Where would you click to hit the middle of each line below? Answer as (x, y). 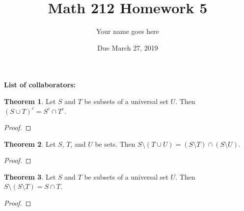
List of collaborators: (40, 85)
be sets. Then (115, 144)
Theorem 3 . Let (30, 176)
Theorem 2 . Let (30, 144)
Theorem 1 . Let (30, 101)
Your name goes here (128, 31)
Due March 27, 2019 (128, 47)
